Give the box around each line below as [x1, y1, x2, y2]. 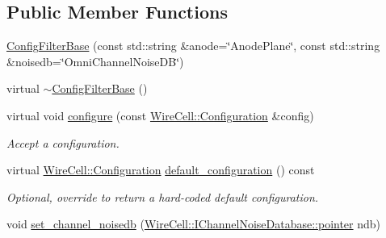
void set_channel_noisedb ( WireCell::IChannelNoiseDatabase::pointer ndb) [6, 215, 381, 232]
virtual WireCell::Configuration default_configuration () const [6, 161, 315, 178]
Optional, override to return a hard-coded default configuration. [6, 188, 319, 205]
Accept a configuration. [6, 134, 120, 151]
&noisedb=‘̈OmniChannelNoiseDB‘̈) [6, 52, 184, 69]
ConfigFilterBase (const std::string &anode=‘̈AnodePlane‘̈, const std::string [6, 37, 380, 54]
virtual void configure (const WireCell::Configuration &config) [6, 106, 314, 123]
